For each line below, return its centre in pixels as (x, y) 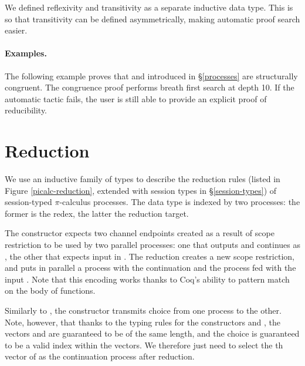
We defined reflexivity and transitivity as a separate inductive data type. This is (149, 7)
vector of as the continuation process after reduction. (100, 356)
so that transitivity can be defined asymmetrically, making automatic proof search (152, 19)
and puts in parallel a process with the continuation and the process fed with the (150, 268)
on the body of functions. (50, 291)
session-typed (28, 202)
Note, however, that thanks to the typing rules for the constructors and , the (143, 322)
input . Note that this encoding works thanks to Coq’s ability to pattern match (147, 279)
